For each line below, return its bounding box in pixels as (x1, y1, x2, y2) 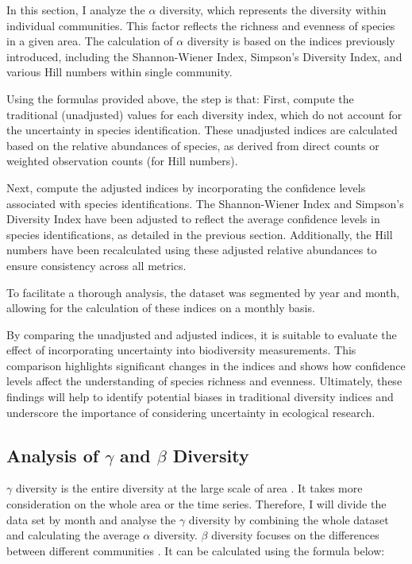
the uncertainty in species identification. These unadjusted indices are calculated (6, 122, 398, 138)
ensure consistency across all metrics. (6, 257, 187, 273)
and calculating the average (6, 527, 140, 543)
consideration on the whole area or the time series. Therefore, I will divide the (6, 496, 387, 512)
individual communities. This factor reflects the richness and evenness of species (6, 17, 395, 33)
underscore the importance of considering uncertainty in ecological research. (6, 404, 375, 420)
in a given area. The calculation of (6, 33, 173, 49)
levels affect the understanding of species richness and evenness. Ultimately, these (6, 373, 402, 389)
